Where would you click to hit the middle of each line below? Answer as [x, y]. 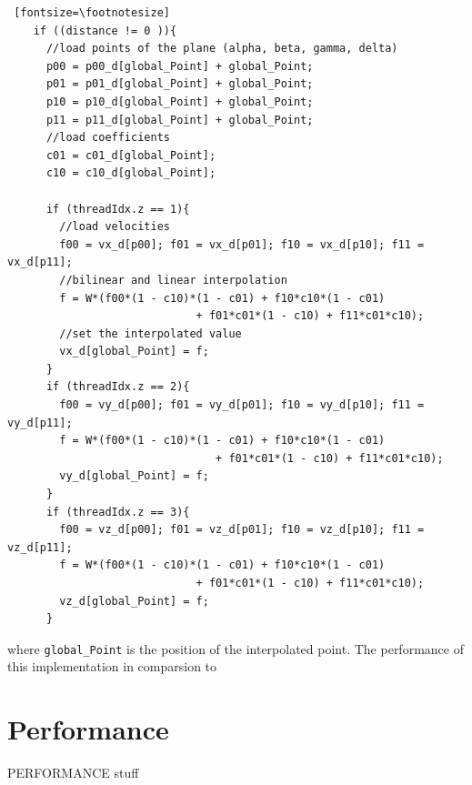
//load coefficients [108, 138]
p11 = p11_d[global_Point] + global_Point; [180, 120]
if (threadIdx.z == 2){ [118, 387]
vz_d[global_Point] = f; [134, 601]
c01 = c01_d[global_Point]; [131, 155]
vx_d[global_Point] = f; [134, 352]
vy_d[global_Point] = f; [134, 476]
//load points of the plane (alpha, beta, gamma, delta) [222, 49]
